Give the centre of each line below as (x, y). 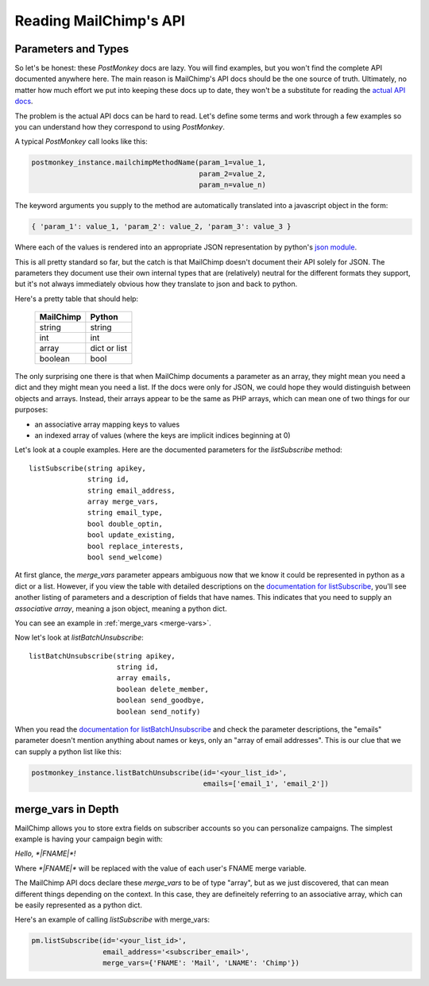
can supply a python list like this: (68, 752)
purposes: (31, 410)
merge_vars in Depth (67, 809)
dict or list (108, 348)
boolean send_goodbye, (161, 700)
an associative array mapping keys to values (107, 424)
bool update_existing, (132, 535)
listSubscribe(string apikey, (88, 468)
